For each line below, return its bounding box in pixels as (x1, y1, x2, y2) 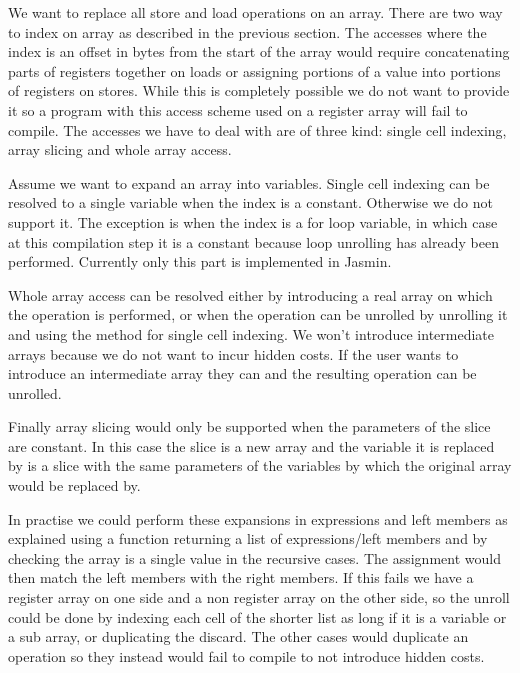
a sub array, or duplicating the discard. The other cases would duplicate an (8, 626, 469, 647)
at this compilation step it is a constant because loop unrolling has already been (8, 231, 499, 252)
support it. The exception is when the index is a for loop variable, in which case (8, 211, 498, 232)
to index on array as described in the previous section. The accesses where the (8, 21, 487, 42)
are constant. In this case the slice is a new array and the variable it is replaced (8, 435, 495, 456)
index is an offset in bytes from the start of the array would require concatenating (8, 41, 510, 62)
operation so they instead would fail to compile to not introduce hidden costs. (8, 645, 485, 666)
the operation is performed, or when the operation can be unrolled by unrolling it (8, 304, 508, 325)
